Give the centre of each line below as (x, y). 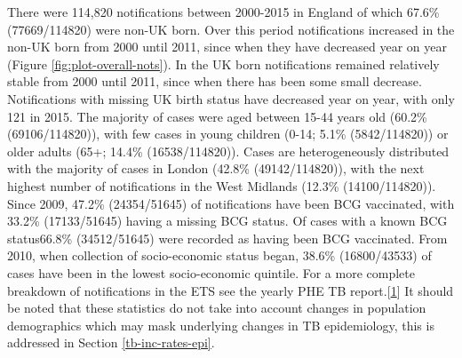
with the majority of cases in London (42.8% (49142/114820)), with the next (216, 168)
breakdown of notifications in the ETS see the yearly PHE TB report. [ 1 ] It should (231, 290)
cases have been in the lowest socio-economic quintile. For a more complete (211, 272)
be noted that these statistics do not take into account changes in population (217, 308)
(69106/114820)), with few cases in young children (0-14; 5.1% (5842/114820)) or (228, 134)
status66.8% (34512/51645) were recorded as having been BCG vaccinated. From (227, 238)
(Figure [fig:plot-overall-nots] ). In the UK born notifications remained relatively (223, 64)
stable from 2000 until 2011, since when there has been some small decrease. (215, 81)
